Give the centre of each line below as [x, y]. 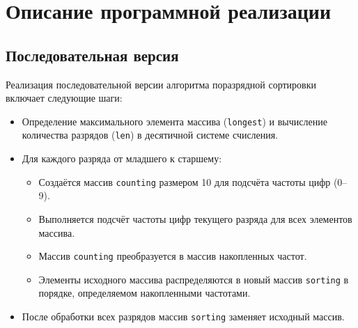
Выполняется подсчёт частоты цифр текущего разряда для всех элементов [195, 218]
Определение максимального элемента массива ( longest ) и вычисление [174, 121]
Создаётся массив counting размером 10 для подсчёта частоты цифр [185, 181]
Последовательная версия [92, 55]
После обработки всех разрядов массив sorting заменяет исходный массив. [183, 317]
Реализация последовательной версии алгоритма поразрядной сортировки [161, 84]
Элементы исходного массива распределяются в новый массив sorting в [194, 279]
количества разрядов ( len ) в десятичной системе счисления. [150, 135]
